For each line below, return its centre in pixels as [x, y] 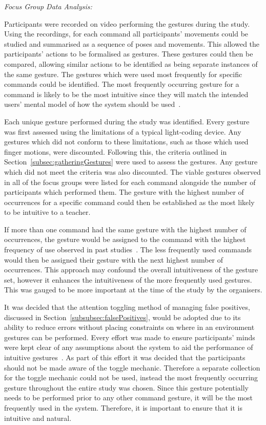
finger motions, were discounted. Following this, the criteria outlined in [116, 151]
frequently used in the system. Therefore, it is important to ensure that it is [123, 407]
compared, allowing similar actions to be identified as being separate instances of [131, 63]
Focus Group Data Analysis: [48, 6]
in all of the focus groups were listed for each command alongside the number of [130, 182]
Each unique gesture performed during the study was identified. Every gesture [127, 121]
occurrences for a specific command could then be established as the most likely [129, 202]
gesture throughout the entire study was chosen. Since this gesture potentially [127, 387]
